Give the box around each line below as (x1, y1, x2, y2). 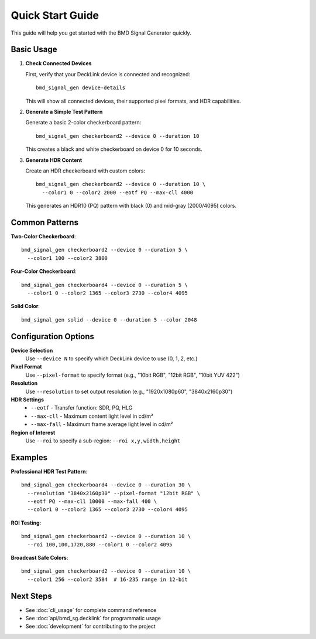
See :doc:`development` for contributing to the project (25, 623, 156, 630)
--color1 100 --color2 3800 (27, 255, 108, 261)
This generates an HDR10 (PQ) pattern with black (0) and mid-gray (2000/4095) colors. (25, 202, 237, 209)
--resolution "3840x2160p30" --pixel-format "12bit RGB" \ (27, 490, 200, 496)
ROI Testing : (11, 519, 42, 526)
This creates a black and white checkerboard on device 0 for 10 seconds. (25, 146, 202, 153)
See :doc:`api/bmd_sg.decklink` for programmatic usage (25, 615, 161, 622)
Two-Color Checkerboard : (11, 233, 76, 240)
